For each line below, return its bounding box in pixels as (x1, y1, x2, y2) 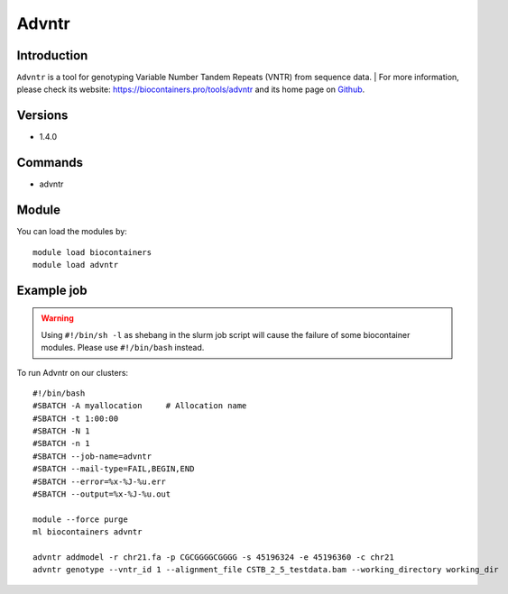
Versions (16, 108, 69, 123)
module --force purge (32, 514, 128, 525)
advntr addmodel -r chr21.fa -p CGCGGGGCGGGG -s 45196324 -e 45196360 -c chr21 (32, 553, 394, 562)
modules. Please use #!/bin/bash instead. (41, 343, 205, 353)
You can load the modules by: (16, 226, 128, 237)
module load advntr (32, 260, 119, 270)
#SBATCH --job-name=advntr (32, 451, 152, 461)
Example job (16, 282, 88, 297)
